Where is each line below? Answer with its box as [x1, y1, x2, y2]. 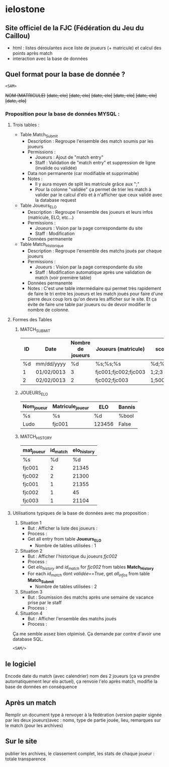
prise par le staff [27, 600, 62, 606]
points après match [12, 50, 53, 56]
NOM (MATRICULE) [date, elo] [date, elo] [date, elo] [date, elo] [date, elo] [5, 92, 157, 98]
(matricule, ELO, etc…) [27, 214, 74, 220]
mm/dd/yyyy [36, 361, 66, 368]
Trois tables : [12, 122, 40, 128]
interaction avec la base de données [12, 55, 88, 62]
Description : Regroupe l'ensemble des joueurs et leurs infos [27, 209, 153, 215]
